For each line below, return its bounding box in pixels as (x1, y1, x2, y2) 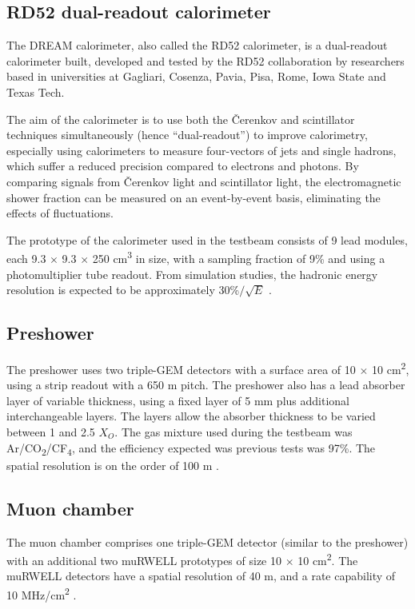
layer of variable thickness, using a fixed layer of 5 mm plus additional (6, 392, 349, 408)
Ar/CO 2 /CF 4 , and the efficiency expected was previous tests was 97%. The (6, 439, 376, 458)
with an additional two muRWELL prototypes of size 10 (6, 551, 281, 568)
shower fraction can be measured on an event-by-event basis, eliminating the (6, 189, 381, 205)
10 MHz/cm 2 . (6, 583, 77, 603)
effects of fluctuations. (6, 205, 114, 221)
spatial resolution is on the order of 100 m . (6, 456, 219, 473)
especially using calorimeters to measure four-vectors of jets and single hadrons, (6, 141, 397, 158)
